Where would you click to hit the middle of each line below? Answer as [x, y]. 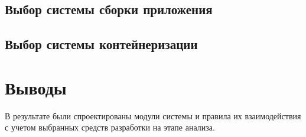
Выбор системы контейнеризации [101, 44]
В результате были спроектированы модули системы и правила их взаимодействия [153, 115]
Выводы [36, 87]
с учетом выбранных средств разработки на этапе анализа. [110, 127]
